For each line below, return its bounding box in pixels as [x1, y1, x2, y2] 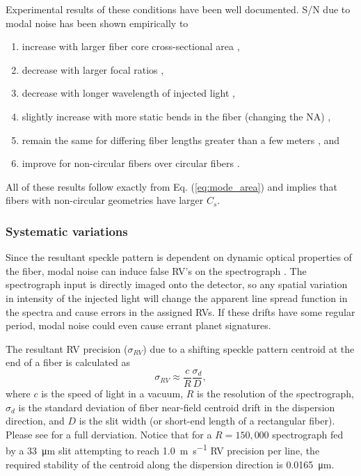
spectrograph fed [272, 427, 344, 441]
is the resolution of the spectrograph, [197, 386, 355, 400]
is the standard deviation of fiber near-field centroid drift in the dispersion [18, 399, 335, 414]
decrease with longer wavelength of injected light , [22, 86, 236, 100]
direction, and [6, 413, 65, 428]
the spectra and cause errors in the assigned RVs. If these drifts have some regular [6, 304, 355, 319]
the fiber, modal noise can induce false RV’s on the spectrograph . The [6, 263, 307, 278]
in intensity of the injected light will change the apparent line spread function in [6, 290, 348, 305]
